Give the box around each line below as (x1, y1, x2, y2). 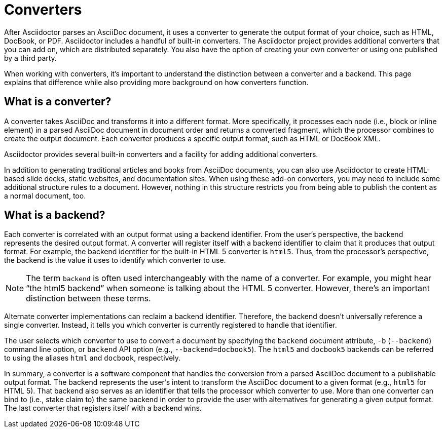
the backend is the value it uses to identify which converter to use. (4, 256, 226, 265)
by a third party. (4, 53, 57, 62)
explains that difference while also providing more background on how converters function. (4, 77, 309, 87)
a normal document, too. (4, 191, 86, 200)
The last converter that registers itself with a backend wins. (4, 404, 202, 413)
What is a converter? (4, 95, 112, 108)
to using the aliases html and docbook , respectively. (4, 354, 181, 363)
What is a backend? (4, 209, 105, 222)
